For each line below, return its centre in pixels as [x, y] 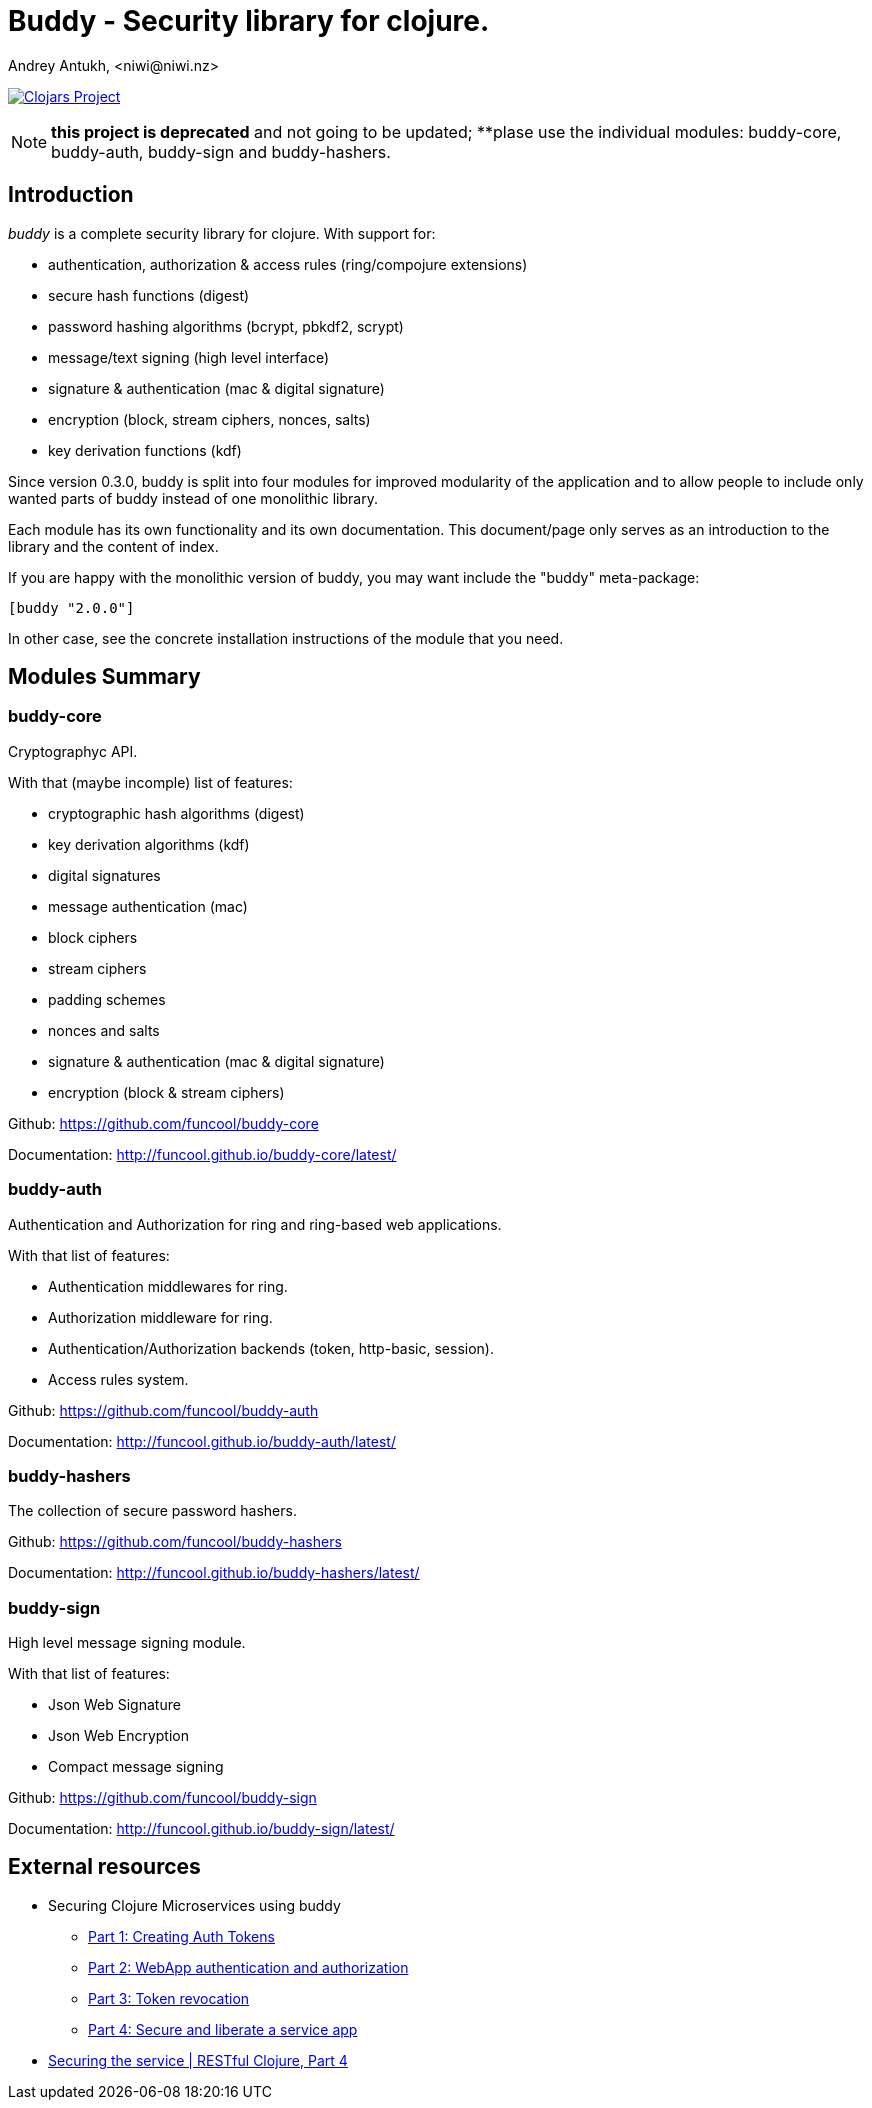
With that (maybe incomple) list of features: [150, 782]
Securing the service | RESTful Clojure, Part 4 [198, 2060]
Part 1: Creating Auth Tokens [181, 1936]
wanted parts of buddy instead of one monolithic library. [193, 498]
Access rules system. [118, 1379]
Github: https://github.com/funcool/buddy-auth [163, 1410]
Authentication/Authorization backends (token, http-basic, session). [271, 1348]
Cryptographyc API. [73, 751]
